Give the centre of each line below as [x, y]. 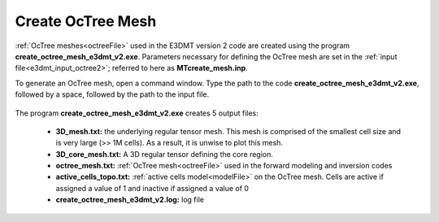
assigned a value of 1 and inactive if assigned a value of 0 [152, 188]
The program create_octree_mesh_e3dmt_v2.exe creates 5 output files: [137, 113]
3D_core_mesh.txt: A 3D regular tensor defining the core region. [165, 154]
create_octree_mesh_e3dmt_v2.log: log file [130, 200]
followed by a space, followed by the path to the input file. [112, 94]
